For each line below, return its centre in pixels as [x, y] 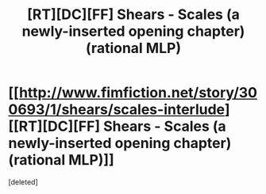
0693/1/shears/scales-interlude [117, 110]
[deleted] [23, 182]
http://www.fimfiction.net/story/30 [138, 93]
